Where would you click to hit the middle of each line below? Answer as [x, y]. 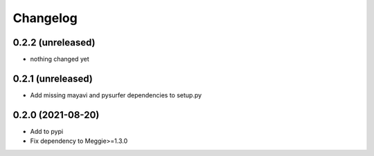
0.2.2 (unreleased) [54, 42]
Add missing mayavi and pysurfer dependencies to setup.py [116, 95]
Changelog [45, 18]
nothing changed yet [60, 59]
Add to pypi [47, 131]
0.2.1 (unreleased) [53, 78]
